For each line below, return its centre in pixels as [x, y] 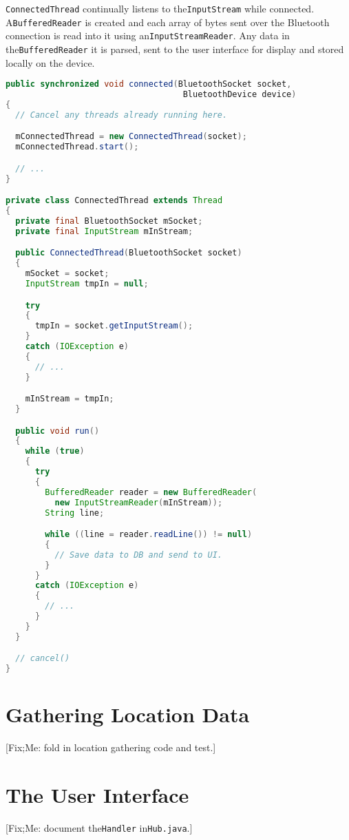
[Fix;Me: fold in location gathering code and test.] [111, 747]
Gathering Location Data [128, 714]
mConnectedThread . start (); [77, 147]
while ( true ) [55, 451]
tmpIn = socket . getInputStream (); [114, 326]
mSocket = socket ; [67, 274]
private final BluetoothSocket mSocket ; [109, 221]
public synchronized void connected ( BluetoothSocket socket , [149, 84]
